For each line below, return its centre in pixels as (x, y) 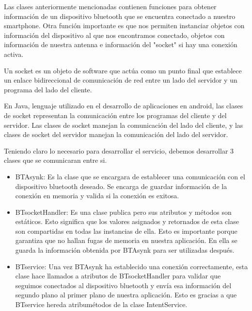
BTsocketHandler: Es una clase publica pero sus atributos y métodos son (123, 212)
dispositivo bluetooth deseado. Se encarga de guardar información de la (121, 186)
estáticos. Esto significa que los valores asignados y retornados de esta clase (127, 221)
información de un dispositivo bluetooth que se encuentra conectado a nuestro (120, 16)
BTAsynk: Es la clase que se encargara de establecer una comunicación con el (130, 176)
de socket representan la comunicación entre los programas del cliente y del (115, 115)
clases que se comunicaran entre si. (55, 160)
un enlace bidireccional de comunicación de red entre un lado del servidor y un (121, 80)
